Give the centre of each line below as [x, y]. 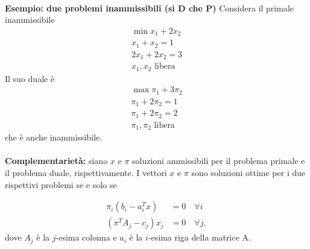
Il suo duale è [30, 78]
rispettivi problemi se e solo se [61, 184]
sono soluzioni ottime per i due [248, 173]
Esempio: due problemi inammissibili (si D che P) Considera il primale [150, 8]
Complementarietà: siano [56, 161]
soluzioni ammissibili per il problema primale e [219, 161]
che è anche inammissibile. [54, 137]
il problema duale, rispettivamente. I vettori [86, 173]
